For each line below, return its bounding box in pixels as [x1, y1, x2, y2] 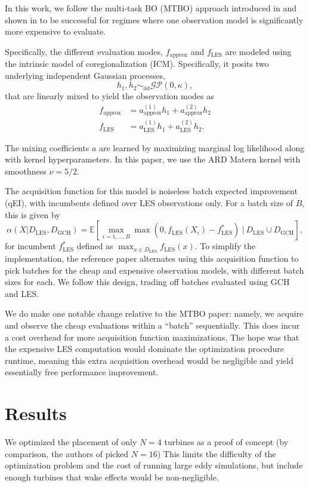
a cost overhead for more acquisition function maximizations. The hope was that [5, 330, 299, 343]
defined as [76, 240, 113, 252]
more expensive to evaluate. [5, 25, 106, 38]
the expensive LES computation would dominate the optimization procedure [5, 342, 285, 355]
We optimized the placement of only [5, 436, 137, 448]
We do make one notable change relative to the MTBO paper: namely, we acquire [5, 307, 304, 320]
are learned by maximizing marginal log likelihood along [98, 141, 305, 154]
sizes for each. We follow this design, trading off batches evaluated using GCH [5, 275, 290, 288]
